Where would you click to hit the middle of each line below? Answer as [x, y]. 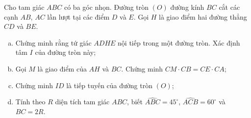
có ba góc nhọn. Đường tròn [106, 7]
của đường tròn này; [65, 52]
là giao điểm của [62, 68]
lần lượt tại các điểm [78, 16]
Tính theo [30, 102]
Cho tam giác [24, 7]
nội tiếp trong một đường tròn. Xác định [179, 42]
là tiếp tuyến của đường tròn [109, 85]
